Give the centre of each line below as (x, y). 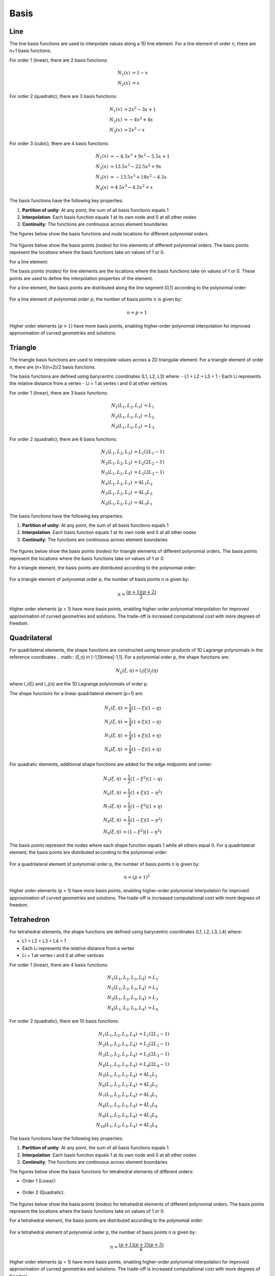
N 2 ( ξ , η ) (114, 722)
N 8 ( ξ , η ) (112, 820)
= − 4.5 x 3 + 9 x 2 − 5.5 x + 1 (140, 156)
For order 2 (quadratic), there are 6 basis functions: (63, 439)
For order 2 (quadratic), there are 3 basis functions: (63, 96)
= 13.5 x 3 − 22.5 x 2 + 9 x (136, 166)
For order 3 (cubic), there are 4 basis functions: (59, 143)
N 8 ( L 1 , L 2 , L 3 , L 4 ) (118, 1105)
